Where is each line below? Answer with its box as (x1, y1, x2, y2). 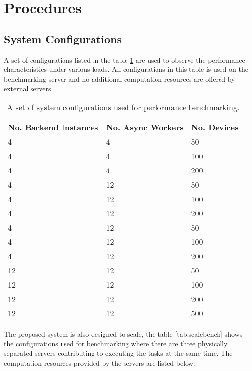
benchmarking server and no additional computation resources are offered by (4, 73, 235, 84)
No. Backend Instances (8, 121, 98, 133)
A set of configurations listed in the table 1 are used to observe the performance (4, 54, 245, 65)
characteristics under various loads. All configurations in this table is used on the (4, 64, 248, 74)
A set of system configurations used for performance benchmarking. (7, 101, 240, 113)
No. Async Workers (106, 121, 184, 133)
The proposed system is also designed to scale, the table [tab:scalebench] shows (4, 328, 243, 338)
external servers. (4, 83, 53, 94)
